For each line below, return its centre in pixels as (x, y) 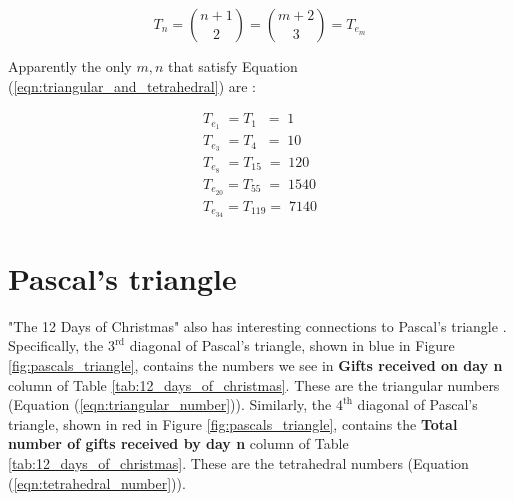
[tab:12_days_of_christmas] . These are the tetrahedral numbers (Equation (238, 462)
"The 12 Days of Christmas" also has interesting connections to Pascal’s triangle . (257, 325)
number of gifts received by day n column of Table (178, 443)
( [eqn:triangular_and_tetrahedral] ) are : (132, 85)
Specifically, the (56, 345)
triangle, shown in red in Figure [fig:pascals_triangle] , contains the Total (233, 423)
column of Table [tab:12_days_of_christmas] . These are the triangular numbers (254, 384)
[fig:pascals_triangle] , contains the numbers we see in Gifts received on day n (255, 364)
